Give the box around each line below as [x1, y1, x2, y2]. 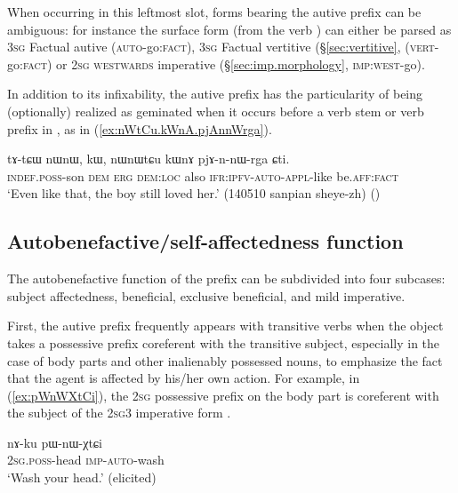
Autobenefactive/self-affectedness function [7, 227, 404, 255]
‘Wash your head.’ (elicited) [7, 468, 157, 487]
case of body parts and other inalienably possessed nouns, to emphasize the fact [7, 351, 443, 370]
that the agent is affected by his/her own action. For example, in [7, 369, 360, 387]
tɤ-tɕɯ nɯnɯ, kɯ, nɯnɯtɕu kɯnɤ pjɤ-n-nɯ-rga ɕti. [7, 149, 290, 168]
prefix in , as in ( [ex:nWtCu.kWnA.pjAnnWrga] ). [7, 119, 272, 138]
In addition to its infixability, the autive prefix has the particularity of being [7, 84, 423, 103]
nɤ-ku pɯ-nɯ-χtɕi [7, 433, 102, 451]
